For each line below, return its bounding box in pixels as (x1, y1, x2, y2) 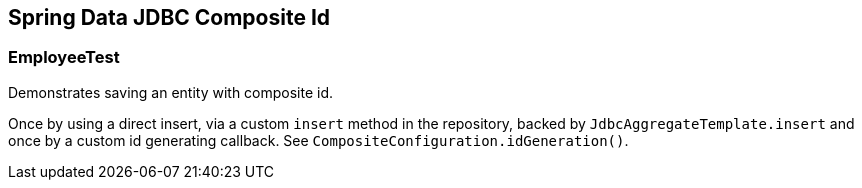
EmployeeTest (8, 47, 120, 68)
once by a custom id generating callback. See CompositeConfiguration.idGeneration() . (8, 131, 629, 149)
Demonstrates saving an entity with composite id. (8, 83, 334, 101)
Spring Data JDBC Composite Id (8, 5, 331, 30)
